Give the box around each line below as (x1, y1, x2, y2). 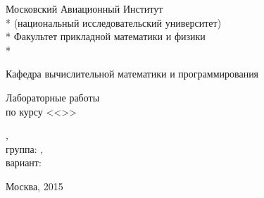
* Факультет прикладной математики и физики (6, 29, 206, 44)
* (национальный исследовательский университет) (6, 15, 222, 30)
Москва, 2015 (6, 178, 63, 193)
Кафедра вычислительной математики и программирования (6, 66, 259, 81)
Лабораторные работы (6, 89, 100, 104)
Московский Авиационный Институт (6, 1, 163, 16)
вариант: (6, 155, 42, 170)
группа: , (6, 141, 44, 156)
